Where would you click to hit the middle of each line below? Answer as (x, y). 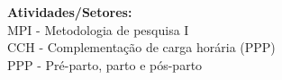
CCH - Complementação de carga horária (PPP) (141, 47)
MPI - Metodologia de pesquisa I (98, 29)
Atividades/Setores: (70, 12)
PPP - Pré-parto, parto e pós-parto (105, 64)
